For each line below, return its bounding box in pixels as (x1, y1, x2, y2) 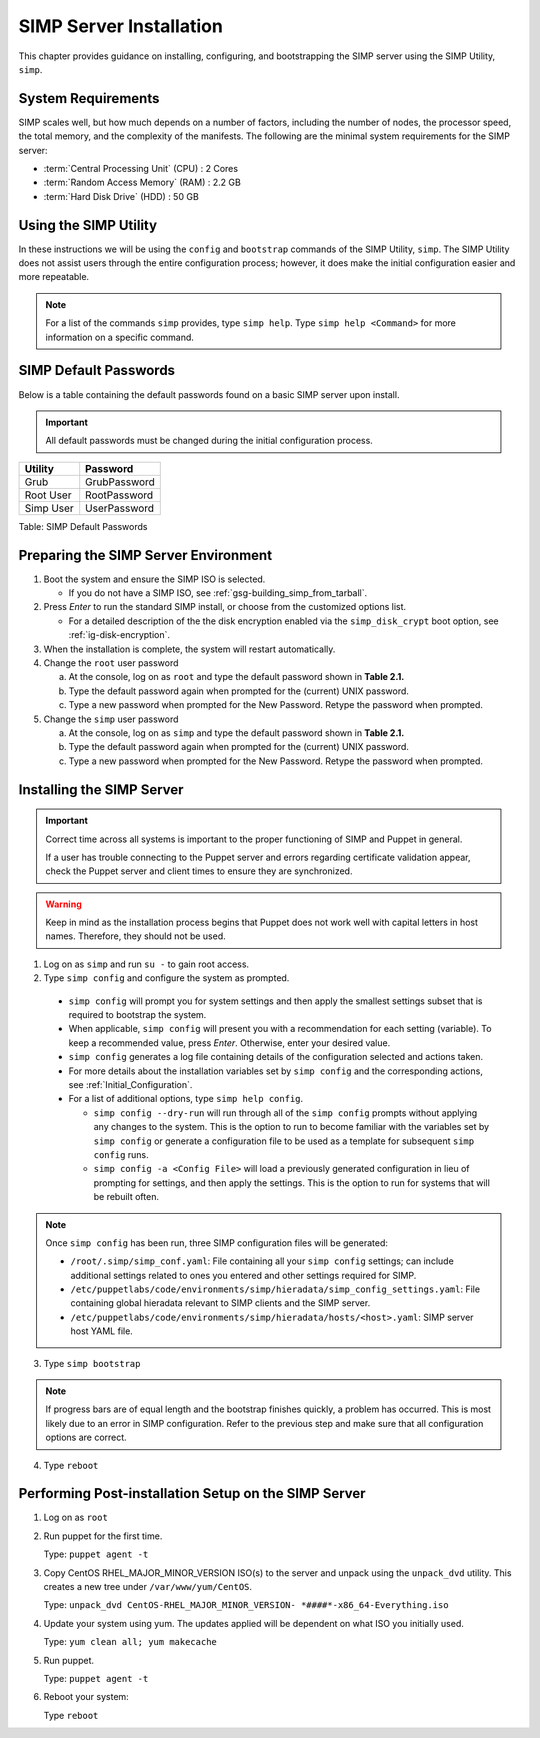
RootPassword (85, 488, 154, 502)
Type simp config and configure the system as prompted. (43, 972, 290, 984)
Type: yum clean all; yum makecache (43, 1636, 217, 1648)
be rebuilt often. (93, 1191, 160, 1203)
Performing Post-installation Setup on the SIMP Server (18, 1485, 366, 1502)
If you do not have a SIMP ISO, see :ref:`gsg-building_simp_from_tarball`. (68, 587, 368, 599)
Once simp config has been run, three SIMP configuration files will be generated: (45, 1236, 389, 1249)
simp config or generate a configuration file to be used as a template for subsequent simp (93, 1135, 475, 1147)
